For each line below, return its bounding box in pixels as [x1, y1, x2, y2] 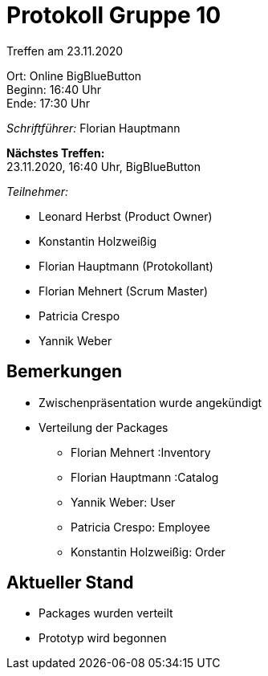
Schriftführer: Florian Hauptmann [6, 120, 181, 135]
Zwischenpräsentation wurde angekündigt [39, 395, 262, 409]
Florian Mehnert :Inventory [71, 445, 211, 459]
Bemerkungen [6, 361, 123, 382]
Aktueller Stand [6, 572, 134, 593]
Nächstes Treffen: [6, 145, 105, 160]
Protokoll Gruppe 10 [6, 2, 221, 29]
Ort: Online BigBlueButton [6, 68, 142, 83]
